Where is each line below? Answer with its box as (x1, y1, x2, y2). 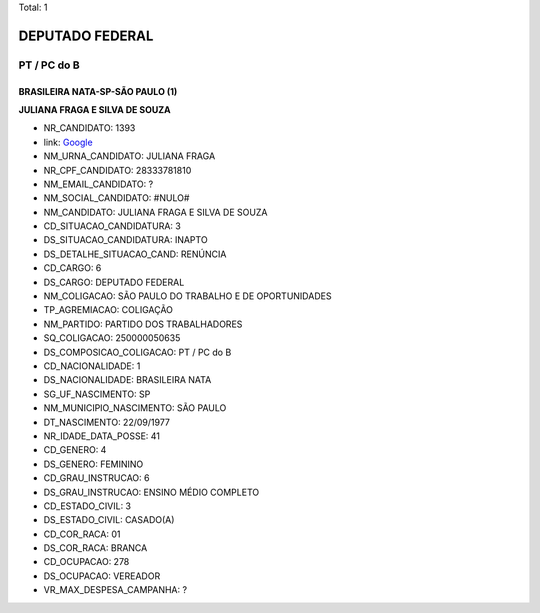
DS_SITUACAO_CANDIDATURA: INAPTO (43, 234, 209, 246)
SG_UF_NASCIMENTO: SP (43, 388, 151, 400)
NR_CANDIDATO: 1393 (43, 122, 136, 134)
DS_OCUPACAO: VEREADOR (43, 570, 161, 582)
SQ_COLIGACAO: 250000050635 (43, 332, 181, 344)
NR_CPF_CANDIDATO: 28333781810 (43, 164, 192, 176)
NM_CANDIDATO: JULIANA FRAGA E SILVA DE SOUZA (43, 206, 268, 218)
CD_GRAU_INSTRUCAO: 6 (43, 472, 150, 484)
